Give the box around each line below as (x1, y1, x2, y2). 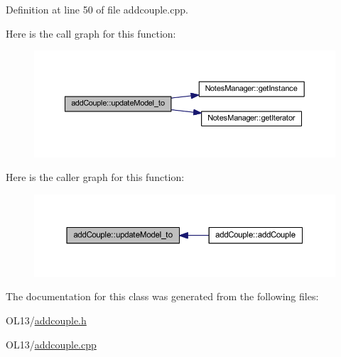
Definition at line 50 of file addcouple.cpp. (6, 2, 188, 16)
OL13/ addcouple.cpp (6, 336, 97, 351)
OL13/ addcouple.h (6, 312, 87, 327)
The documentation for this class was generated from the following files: (6, 289, 319, 304)
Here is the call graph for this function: (6, 26, 176, 40)
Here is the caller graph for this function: (6, 170, 185, 185)
